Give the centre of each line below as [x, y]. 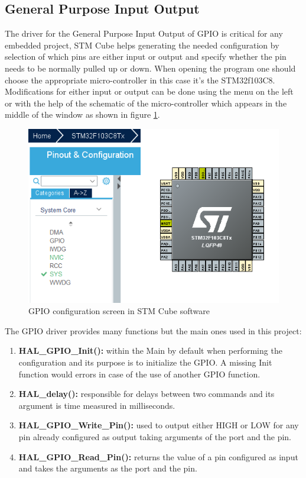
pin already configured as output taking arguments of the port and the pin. [155, 436]
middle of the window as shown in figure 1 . [82, 114]
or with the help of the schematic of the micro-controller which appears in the [146, 103]
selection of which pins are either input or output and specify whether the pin [146, 56]
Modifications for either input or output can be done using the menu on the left [149, 91]
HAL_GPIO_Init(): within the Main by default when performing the [150, 351]
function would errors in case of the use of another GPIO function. [139, 374]
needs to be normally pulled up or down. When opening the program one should [150, 68]
